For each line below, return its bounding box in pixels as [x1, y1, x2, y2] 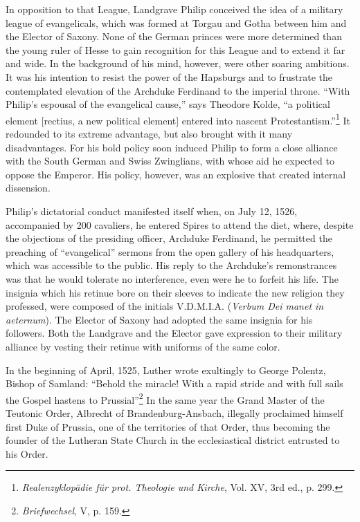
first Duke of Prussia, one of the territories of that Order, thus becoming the [6, 419, 330, 434]
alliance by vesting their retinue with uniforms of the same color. [6, 339, 280, 353]
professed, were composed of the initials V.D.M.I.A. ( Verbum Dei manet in [6, 299, 324, 313]
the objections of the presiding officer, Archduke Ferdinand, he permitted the [6, 231, 332, 245]
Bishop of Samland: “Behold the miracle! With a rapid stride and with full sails [6, 376, 343, 391]
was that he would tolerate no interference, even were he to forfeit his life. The [6, 271, 339, 286]
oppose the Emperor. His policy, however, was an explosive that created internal [6, 167, 346, 181]
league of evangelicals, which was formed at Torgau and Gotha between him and [6, 15, 347, 30]
